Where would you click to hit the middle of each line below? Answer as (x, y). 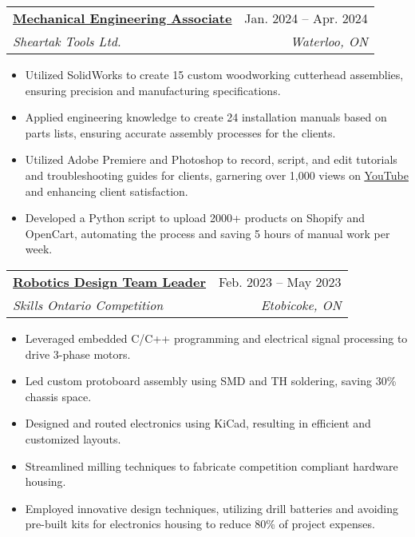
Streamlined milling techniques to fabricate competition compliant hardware (211, 465)
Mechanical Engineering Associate (123, 18)
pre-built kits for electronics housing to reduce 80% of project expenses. (200, 524)
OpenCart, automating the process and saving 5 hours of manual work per (207, 233)
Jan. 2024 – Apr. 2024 (306, 18)
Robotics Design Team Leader (110, 281)
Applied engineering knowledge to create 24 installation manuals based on (206, 117)
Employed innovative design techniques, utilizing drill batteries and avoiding (212, 508)
